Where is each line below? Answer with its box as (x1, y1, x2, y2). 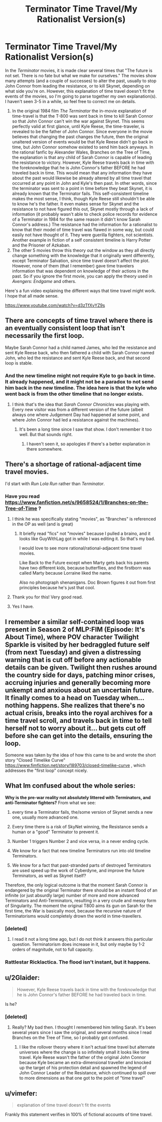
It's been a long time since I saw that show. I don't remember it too (19, 426, 152, 432)
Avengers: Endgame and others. (12, 278, 76, 284)
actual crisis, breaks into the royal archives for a (5, 709, 153, 717)
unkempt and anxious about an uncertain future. (5, 686, 154, 694)
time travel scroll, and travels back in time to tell (5, 716, 152, 725)
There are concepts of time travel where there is (5, 316, 153, 325)
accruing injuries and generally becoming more (5, 678, 151, 686)
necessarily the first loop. (5, 332, 85, 340)
